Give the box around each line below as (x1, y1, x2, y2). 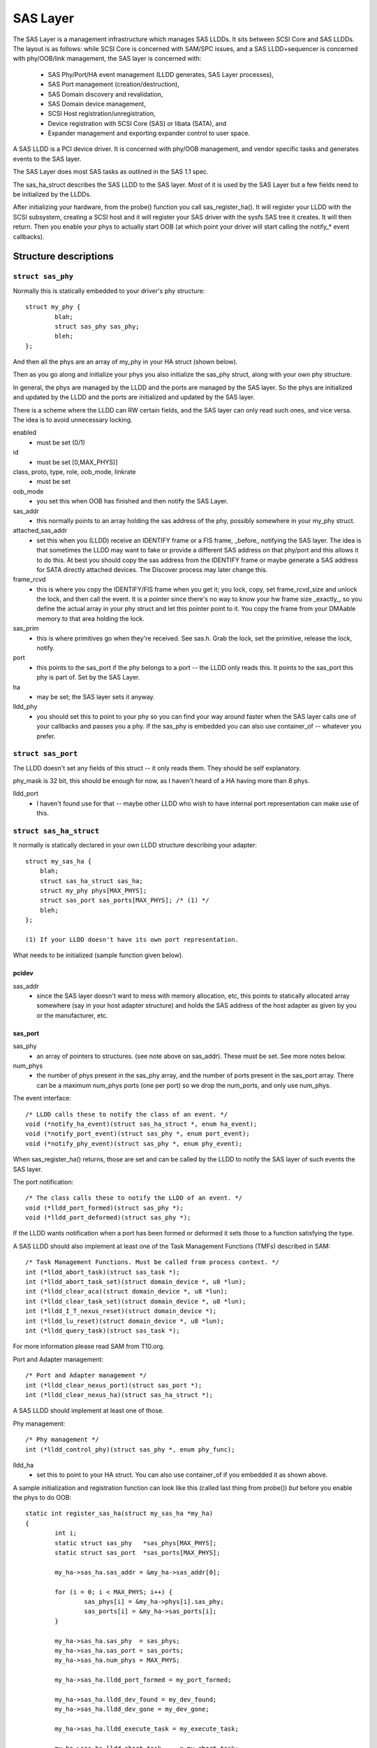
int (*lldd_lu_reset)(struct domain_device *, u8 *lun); (25, 1317, 225, 1325)
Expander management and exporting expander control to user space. (47, 129, 251, 138)
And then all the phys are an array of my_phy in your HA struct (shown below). (13, 357, 238, 366)
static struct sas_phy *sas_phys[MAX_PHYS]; (54, 1539, 217, 1547)
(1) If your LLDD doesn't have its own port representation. (25, 936, 239, 943)
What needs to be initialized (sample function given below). (13, 951, 184, 959)
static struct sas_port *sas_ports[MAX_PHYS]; (54, 1549, 221, 1557)
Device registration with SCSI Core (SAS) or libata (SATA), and (47, 119, 227, 127)
